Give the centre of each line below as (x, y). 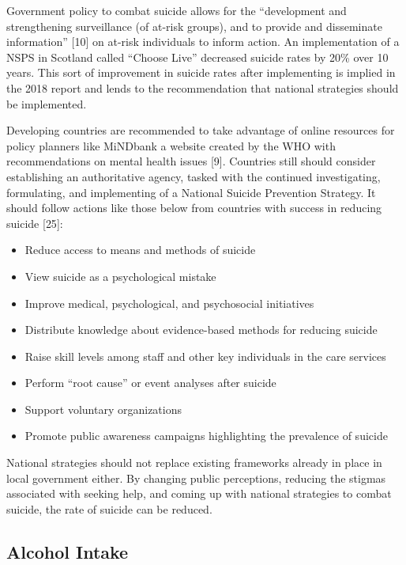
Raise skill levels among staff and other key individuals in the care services (205, 356)
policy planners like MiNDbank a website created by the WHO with (171, 145)
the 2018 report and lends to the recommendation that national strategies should (203, 87)
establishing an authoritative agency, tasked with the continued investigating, (194, 176)
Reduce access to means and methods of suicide (140, 250)
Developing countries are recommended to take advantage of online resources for (201, 130)
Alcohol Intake (68, 551)
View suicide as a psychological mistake (120, 276)
